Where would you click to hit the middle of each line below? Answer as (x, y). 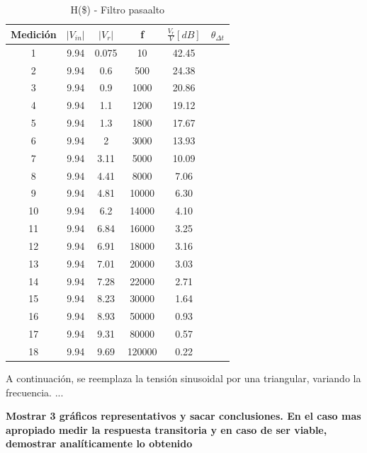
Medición (34, 34)
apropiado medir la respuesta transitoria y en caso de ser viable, (166, 429)
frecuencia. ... (35, 392)
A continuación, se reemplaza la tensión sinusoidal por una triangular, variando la (183, 378)
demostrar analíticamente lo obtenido (99, 443)
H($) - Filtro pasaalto (118, 9)
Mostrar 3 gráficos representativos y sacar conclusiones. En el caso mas (183, 416)
